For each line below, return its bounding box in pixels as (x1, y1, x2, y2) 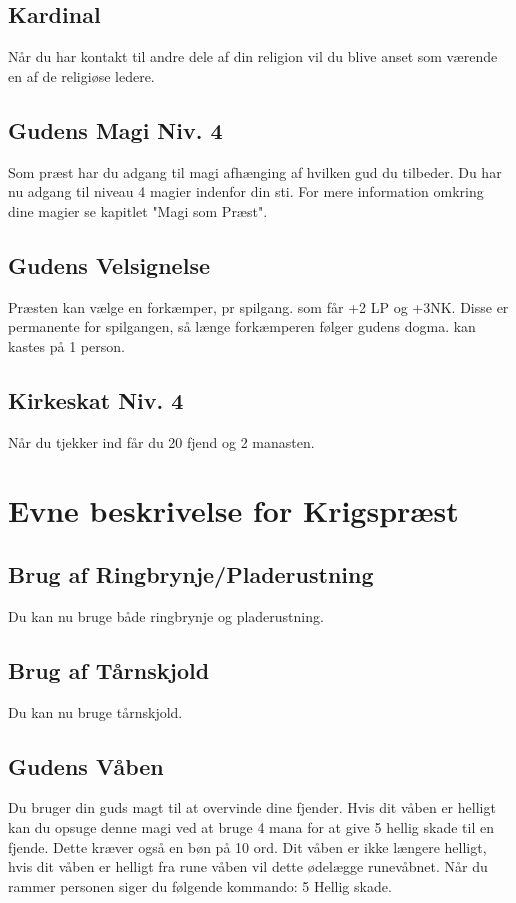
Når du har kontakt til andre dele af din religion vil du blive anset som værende (8, 46, 498, 67)
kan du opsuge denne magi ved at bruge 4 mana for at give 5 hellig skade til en (8, 816, 494, 837)
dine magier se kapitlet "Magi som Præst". (8, 200, 268, 221)
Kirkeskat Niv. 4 (8, 384, 184, 415)
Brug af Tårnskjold (8, 654, 210, 685)
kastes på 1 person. (8, 335, 125, 356)
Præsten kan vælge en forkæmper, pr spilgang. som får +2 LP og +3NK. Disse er (8, 296, 509, 317)
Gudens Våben (8, 750, 164, 781)
